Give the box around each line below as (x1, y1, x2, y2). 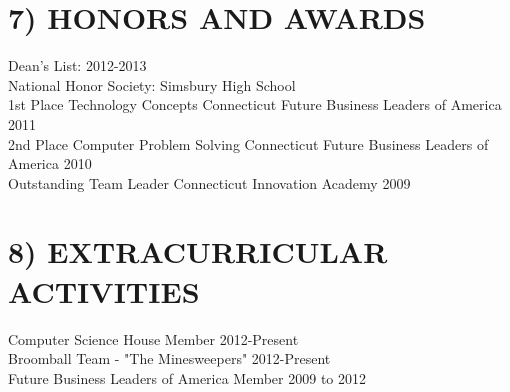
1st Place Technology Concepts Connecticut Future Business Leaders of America (8, 94, 502, 115)
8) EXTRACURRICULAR (8, 231, 388, 272)
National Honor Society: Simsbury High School (8, 74, 296, 95)
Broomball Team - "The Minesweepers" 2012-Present (8, 348, 331, 369)
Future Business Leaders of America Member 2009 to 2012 (8, 367, 367, 388)
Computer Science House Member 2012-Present (8, 328, 299, 349)
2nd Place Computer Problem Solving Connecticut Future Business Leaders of (8, 133, 489, 154)
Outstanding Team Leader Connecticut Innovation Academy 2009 (8, 172, 411, 193)
